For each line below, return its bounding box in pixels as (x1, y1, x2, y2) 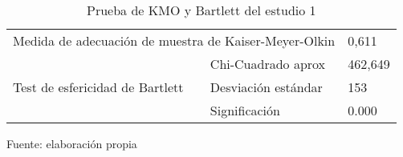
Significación (210, 101, 280, 119)
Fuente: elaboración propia (6, 135, 137, 151)
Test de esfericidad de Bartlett (13, 78, 184, 96)
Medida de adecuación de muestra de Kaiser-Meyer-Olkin (13, 31, 336, 50)
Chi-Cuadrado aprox (210, 54, 326, 73)
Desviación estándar (210, 78, 323, 96)
